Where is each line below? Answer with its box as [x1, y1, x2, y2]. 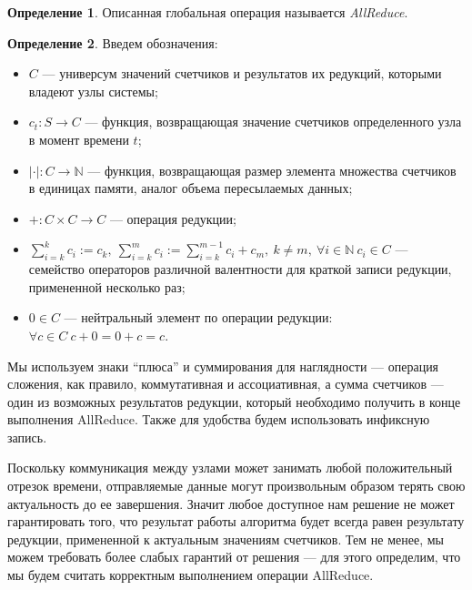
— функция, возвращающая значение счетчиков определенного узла [85, 112, 462, 131]
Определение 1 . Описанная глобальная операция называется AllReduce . [7, 3, 408, 21]
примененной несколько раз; [28, 277, 186, 296]
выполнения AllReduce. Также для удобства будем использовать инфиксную [7, 410, 430, 429]
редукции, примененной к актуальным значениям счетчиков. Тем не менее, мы [7, 529, 444, 548]
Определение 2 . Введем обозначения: [7, 33, 218, 52]
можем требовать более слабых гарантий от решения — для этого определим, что [7, 547, 461, 566]
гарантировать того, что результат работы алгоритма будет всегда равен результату [7, 512, 465, 531]
